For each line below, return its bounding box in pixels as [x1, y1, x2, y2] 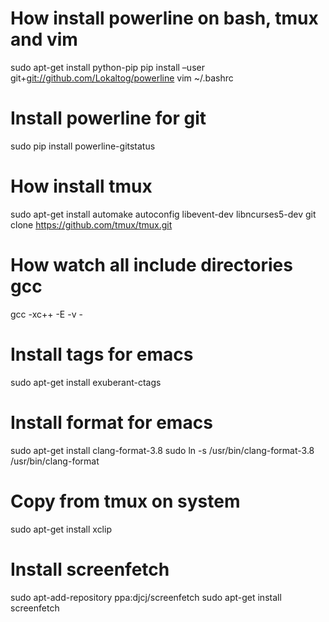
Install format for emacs [10, 411, 213, 434]
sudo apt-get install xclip [10, 523, 112, 535]
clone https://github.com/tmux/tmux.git [10, 218, 173, 231]
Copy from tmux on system [10, 490, 241, 512]
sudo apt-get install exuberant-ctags [10, 376, 162, 388]
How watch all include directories [10, 254, 293, 276]
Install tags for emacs [10, 343, 194, 366]
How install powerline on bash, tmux [10, 7, 319, 30]
